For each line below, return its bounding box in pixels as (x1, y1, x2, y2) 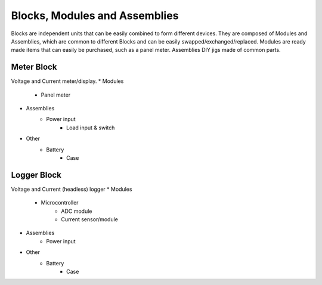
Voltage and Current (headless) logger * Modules (11, 185, 132, 193)
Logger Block (11, 170, 62, 180)
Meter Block (11, 62, 57, 72)
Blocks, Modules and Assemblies (11, 9, 179, 22)
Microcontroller (41, 199, 79, 206)
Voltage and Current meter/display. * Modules (11, 78, 124, 85)
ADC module (61, 207, 92, 215)
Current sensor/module (61, 216, 119, 223)
